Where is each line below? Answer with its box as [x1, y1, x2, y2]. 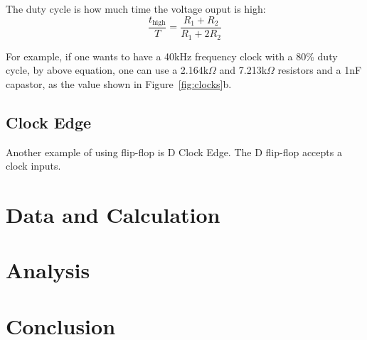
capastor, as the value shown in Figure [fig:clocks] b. [6, 76, 232, 91]
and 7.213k [219, 62, 267, 77]
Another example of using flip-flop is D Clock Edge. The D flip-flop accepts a [6, 144, 342, 159]
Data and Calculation [6, 199, 220, 229]
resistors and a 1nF [277, 62, 362, 77]
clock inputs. [6, 158, 61, 173]
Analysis [6, 256, 90, 285]
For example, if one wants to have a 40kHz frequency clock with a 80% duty [6, 48, 338, 63]
